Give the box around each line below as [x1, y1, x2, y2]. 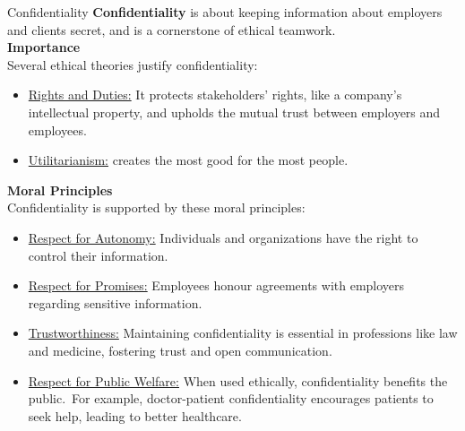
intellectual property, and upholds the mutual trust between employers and [28, 102, 441, 121]
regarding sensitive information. [28, 293, 202, 312]
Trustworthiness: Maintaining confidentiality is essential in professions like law [28, 323, 458, 342]
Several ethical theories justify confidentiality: [7, 55, 258, 73]
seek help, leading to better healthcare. [28, 406, 242, 425]
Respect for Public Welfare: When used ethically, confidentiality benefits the [28, 371, 448, 390]
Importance [7, 38, 81, 56]
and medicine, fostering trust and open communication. [28, 340, 332, 359]
